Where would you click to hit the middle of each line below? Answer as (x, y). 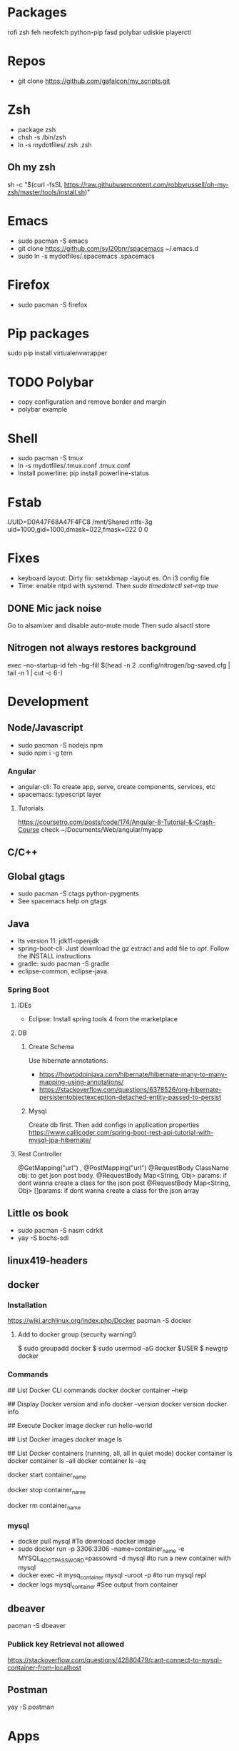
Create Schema (51, 1047)
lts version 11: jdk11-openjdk (59, 941)
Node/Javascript (45, 728)
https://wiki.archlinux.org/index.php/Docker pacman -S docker (100, 1321)
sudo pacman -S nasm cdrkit (60, 1231)
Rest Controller (40, 1154)
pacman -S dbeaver (37, 1626)
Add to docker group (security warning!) (77, 1334)
